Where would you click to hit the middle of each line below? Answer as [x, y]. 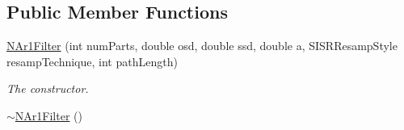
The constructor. [48, 88]
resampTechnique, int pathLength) [92, 61]
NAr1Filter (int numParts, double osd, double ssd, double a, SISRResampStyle [202, 46]
